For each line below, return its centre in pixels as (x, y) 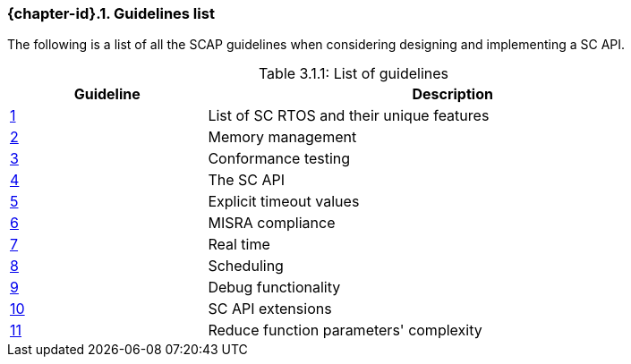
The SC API (247, 180)
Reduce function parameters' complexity (345, 330)
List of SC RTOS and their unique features (349, 116)
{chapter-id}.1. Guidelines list (111, 13)
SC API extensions (270, 309)
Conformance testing (279, 159)
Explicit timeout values (284, 202)
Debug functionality (274, 288)
